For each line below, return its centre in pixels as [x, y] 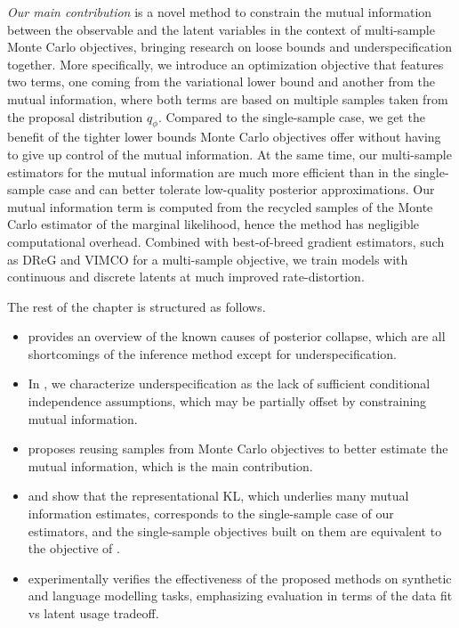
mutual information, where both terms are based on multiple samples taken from [228, 98]
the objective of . [74, 548]
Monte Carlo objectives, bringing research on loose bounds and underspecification [229, 47]
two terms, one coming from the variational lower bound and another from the [221, 82]
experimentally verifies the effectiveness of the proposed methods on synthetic [240, 578]
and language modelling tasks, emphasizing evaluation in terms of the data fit [240, 595]
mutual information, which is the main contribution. [170, 465]
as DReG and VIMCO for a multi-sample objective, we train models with [208, 259]
